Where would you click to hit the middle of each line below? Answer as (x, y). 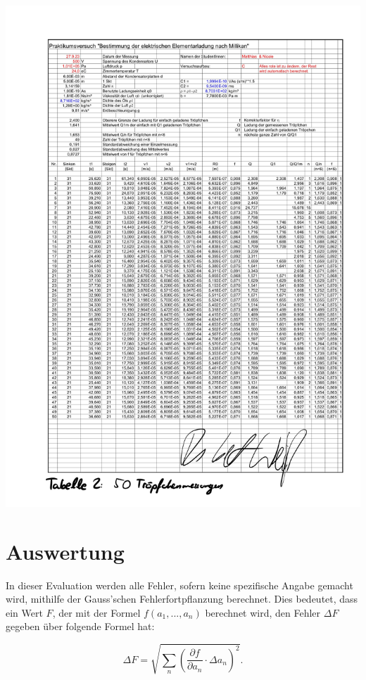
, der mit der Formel (96, 612)
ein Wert (24, 612)
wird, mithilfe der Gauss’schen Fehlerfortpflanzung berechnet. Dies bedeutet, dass (182, 599)
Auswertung (65, 551)
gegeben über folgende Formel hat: (80, 626)
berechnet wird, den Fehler (263, 612)
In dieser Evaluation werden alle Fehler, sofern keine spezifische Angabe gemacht (179, 585)
